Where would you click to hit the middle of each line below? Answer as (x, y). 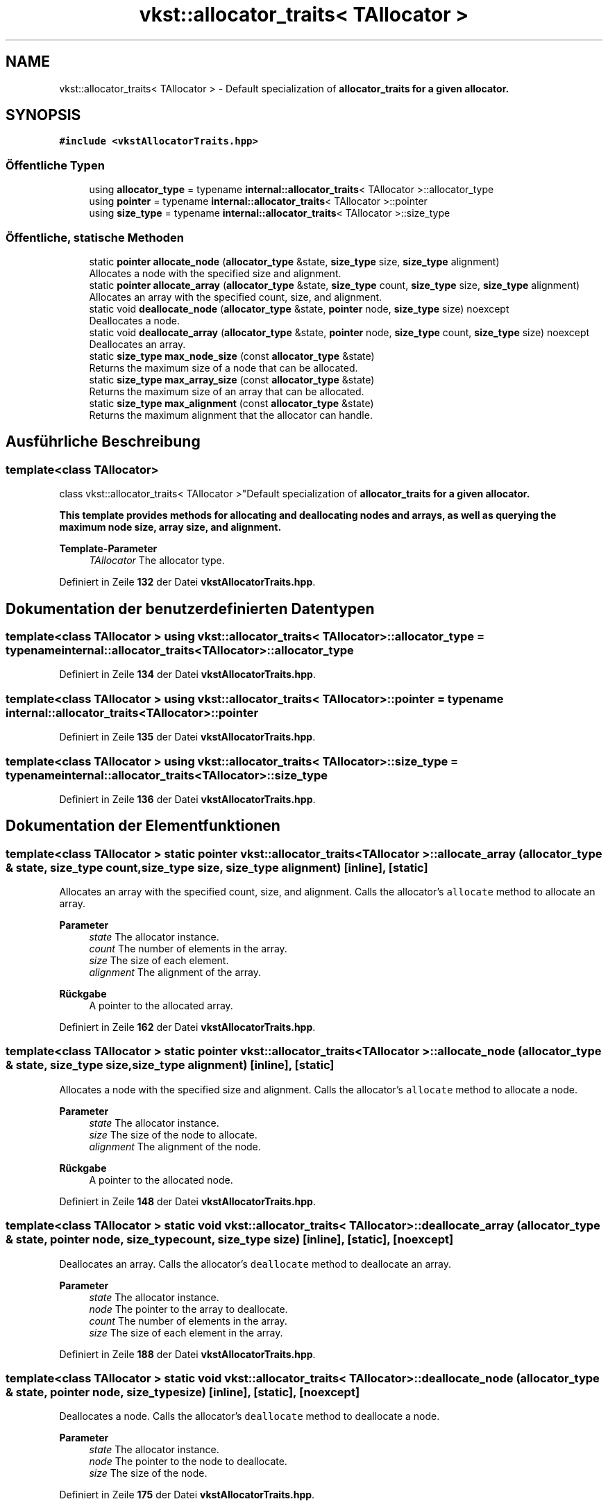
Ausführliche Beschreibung (103, 442)
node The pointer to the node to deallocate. (188, 1462)
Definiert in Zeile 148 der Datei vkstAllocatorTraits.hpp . (187, 1201)
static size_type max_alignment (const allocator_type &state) (231, 403)
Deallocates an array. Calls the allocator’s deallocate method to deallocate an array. (255, 1264)
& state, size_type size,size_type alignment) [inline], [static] (170, 1065)
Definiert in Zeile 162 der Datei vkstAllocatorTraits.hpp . (187, 1027)
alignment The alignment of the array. (175, 973)
